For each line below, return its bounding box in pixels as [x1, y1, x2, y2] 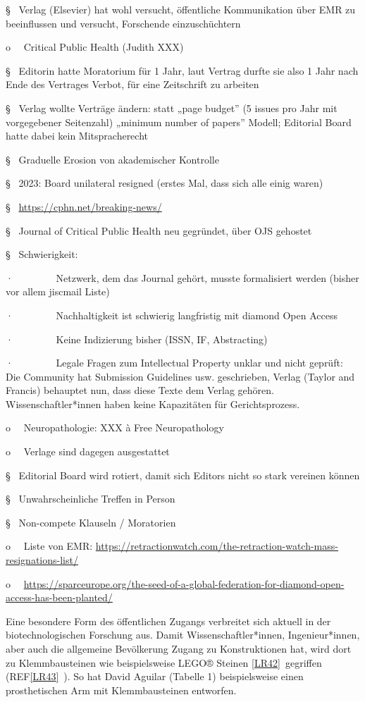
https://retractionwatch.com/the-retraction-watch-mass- [95, 538, 338, 553]
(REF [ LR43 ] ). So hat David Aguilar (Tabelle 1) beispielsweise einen [6, 669, 304, 684]
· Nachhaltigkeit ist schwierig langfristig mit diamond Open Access [6, 307, 338, 322]
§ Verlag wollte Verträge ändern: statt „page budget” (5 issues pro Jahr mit [6, 100, 338, 115]
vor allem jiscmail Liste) [6, 284, 110, 299]
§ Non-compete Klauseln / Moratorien [6, 515, 176, 529]
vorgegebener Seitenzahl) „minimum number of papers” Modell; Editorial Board [6, 114, 352, 129]
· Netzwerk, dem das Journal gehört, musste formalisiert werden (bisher [6, 270, 359, 285]
